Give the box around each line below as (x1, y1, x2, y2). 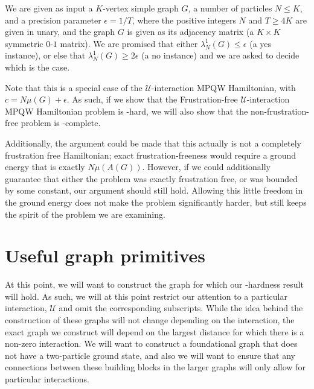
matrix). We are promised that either (60, 37, 198, 49)
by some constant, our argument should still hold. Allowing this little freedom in (5, 184, 303, 197)
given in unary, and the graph (5, 25, 115, 38)
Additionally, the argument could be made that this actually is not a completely (5, 136, 301, 149)
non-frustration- (250, 104, 309, 117)
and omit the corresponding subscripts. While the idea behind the (59, 302, 303, 314)
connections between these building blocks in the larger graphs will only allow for (5, 361, 306, 373)
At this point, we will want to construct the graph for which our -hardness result (5, 278, 304, 291)
